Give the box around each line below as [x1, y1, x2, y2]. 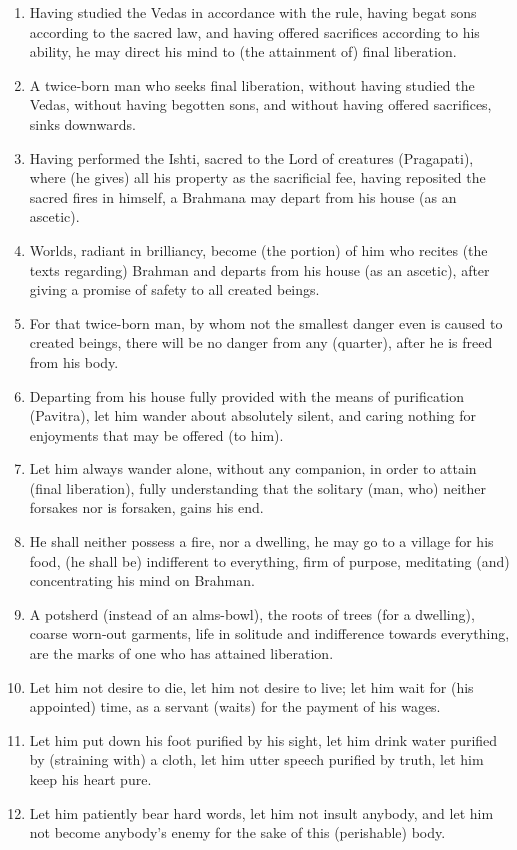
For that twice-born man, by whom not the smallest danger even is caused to [29, 312, 503, 333]
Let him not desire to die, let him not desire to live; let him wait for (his [29, 676, 474, 697]
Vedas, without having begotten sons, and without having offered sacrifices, [29, 94, 492, 115]
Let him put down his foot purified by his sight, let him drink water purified [29, 729, 498, 750]
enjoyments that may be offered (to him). [29, 424, 284, 445]
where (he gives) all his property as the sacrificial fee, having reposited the [29, 167, 486, 188]
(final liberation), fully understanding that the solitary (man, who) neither [29, 477, 486, 498]
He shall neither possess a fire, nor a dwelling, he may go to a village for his [29, 531, 494, 552]
